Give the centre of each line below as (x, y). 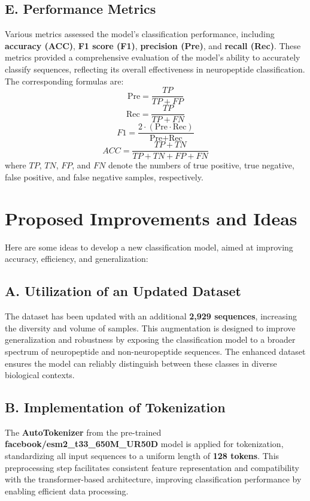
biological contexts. (40, 375)
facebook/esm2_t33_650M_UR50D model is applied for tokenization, (144, 444)
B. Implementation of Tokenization (115, 407)
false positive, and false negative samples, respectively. (104, 177)
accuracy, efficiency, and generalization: (77, 259)
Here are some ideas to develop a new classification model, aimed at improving (149, 247)
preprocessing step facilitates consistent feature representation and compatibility (152, 467)
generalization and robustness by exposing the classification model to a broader (150, 339)
